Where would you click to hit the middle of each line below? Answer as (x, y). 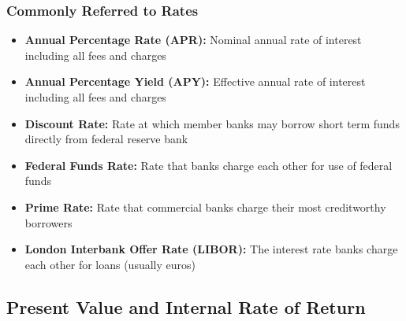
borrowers (48, 222)
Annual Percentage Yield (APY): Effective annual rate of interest (195, 81)
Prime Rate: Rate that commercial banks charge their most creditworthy (205, 207)
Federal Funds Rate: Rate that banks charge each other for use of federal (209, 165)
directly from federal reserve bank (106, 139)
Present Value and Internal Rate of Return (186, 306)
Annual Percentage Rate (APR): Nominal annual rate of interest (193, 40)
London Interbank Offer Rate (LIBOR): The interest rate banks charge (211, 249)
